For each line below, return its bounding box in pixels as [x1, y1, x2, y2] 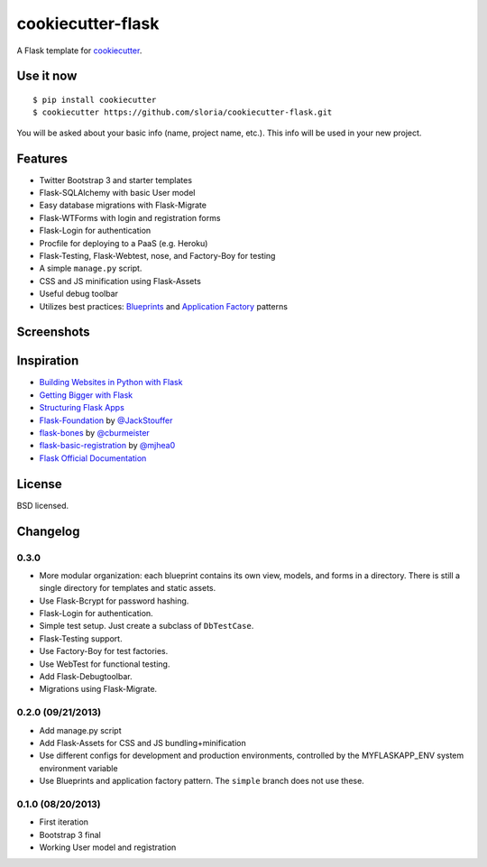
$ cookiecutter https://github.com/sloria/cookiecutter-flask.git [32, 107, 333, 117]
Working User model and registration [39, 842, 177, 853]
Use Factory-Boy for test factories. [39, 646, 169, 657]
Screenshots [16, 325, 90, 340]
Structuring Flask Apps [39, 402, 125, 413]
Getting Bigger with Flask [39, 389, 133, 401]
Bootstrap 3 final [39, 829, 101, 840]
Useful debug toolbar [39, 289, 119, 300]
